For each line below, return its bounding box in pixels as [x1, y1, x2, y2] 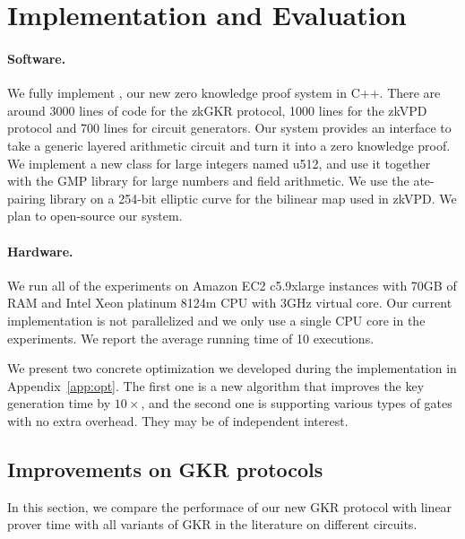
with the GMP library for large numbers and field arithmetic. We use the [7, 171, 409, 190]
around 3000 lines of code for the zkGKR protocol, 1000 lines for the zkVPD [7, 100, 427, 119]
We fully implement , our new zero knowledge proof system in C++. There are [7, 83, 441, 102]
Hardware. [7, 241, 73, 260]
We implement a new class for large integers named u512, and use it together [7, 153, 431, 172]
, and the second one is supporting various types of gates [141, 394, 452, 413]
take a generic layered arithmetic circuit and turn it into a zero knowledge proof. [7, 135, 451, 154]
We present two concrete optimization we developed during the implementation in [7, 359, 457, 378]
